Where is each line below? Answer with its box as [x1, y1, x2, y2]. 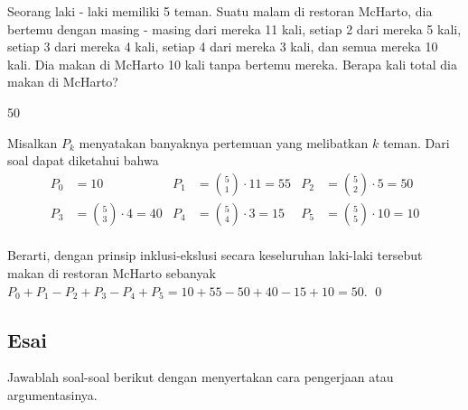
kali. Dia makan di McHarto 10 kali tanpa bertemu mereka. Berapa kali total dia [7, 54, 457, 73]
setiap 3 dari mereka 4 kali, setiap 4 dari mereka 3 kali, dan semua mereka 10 [7, 37, 438, 56]
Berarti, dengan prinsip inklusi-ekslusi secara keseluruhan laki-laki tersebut [7, 246, 423, 265]
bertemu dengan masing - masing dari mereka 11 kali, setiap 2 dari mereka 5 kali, [7, 19, 462, 38]
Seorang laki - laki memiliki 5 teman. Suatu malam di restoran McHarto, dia [7, 2, 433, 20]
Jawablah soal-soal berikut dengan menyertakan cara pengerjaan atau [7, 368, 394, 387]
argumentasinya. [7, 385, 98, 404]
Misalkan [7, 133, 58, 152]
